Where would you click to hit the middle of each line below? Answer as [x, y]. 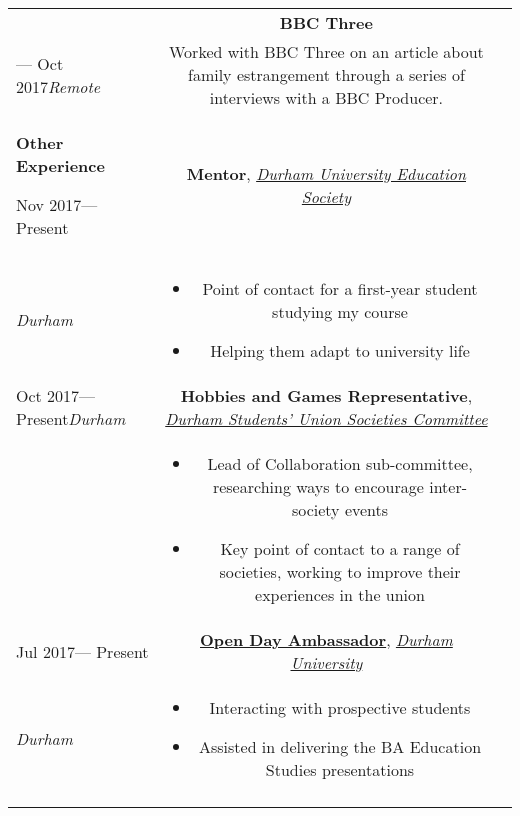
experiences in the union [340, 594]
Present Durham [71, 418]
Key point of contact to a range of [340, 548]
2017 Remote [58, 86]
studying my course [340, 311]
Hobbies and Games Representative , [326, 395]
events [366, 509]
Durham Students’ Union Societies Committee [326, 418]
